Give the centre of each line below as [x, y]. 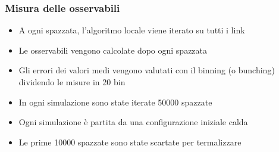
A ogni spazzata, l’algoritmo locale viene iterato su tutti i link [132, 30]
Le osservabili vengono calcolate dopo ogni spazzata [113, 50]
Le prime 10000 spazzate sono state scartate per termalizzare [130, 142]
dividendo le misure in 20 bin [72, 82]
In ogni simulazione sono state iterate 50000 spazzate [115, 102]
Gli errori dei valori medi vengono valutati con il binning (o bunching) [147, 70]
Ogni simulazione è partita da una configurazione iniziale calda [133, 122]
